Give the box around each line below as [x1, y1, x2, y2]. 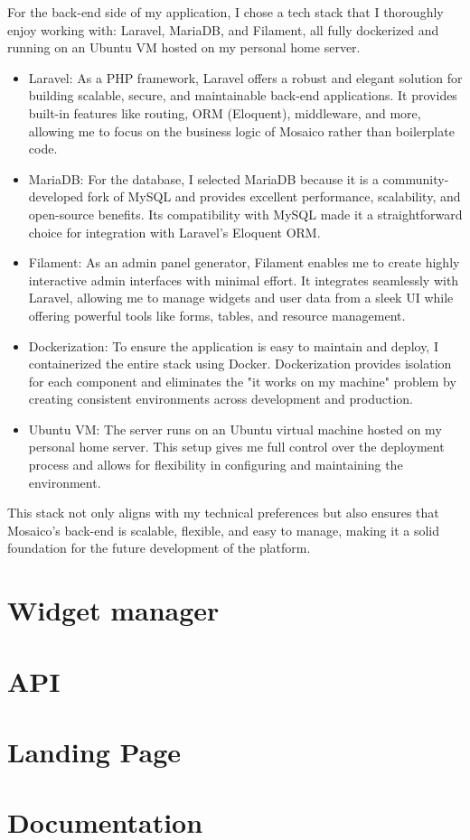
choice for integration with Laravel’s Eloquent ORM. [28, 222, 321, 241]
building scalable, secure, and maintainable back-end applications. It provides [28, 86, 457, 105]
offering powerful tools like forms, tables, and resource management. [28, 305, 406, 324]
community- [382, 169, 449, 188]
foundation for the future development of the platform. [7, 538, 311, 557]
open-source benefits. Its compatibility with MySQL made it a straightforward [28, 204, 463, 223]
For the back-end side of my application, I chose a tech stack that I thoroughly [7, 3, 444, 21]
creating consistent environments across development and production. [28, 389, 414, 408]
